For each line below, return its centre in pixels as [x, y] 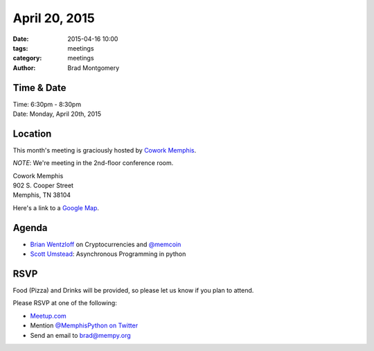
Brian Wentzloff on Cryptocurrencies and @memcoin [106, 244]
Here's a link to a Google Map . [56, 207]
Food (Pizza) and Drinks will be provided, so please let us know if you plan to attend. [133, 291]
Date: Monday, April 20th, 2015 [57, 114]
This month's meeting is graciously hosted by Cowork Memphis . [105, 150]
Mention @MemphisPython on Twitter [84, 325]
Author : [24, 68]
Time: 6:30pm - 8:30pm [47, 104]
